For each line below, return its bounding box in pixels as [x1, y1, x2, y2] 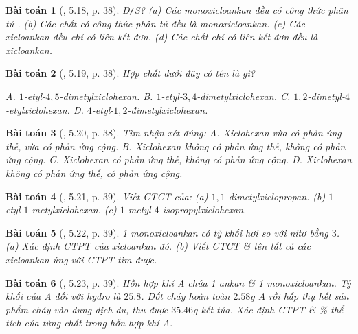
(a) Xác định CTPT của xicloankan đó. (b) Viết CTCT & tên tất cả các [5, 239, 311, 253]
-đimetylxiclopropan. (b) [225, 189, 326, 203]
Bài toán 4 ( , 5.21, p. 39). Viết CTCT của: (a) [5, 189, 208, 203]
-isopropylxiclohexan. [159, 202, 247, 217]
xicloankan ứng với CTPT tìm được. [5, 252, 157, 266]
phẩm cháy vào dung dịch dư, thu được [5, 302, 168, 316]
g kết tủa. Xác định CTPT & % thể [193, 302, 344, 316]
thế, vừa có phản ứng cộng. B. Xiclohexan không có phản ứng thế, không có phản [5, 139, 346, 153]
